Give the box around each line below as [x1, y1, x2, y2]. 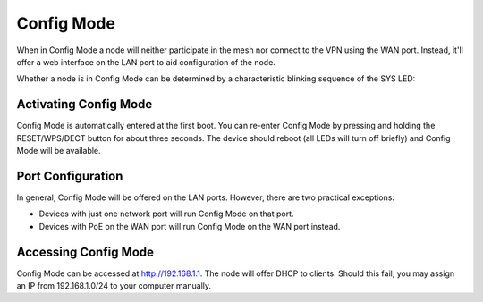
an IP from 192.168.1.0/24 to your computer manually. [16, 281, 212, 290]
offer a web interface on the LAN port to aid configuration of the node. [16, 56, 276, 67]
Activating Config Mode [16, 96, 153, 112]
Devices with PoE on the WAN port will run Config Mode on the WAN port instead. [38, 221, 341, 231]
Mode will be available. [16, 146, 102, 156]
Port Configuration [16, 168, 123, 183]
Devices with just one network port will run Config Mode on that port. [38, 208, 294, 219]
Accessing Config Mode [16, 244, 155, 259]
